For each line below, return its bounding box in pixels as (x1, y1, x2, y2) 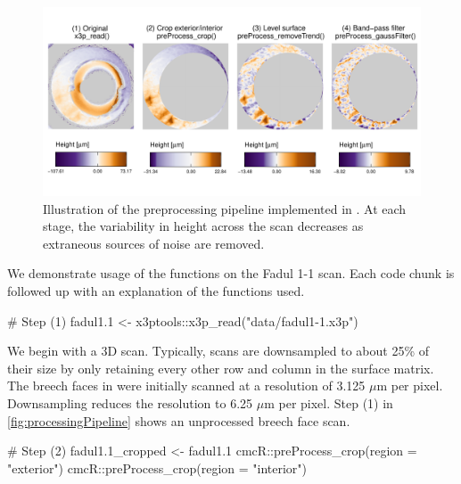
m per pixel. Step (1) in (264, 393, 393, 412)
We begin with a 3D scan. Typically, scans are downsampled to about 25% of (7, 341, 430, 360)
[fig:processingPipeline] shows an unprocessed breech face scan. (7, 411, 350, 430)
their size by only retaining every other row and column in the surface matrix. (7, 358, 434, 377)
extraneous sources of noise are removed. (43, 234, 265, 252)
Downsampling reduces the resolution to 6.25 (7, 393, 253, 412)
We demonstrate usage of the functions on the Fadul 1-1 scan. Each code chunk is (7, 264, 455, 283)
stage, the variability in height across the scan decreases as (43, 217, 364, 235)
